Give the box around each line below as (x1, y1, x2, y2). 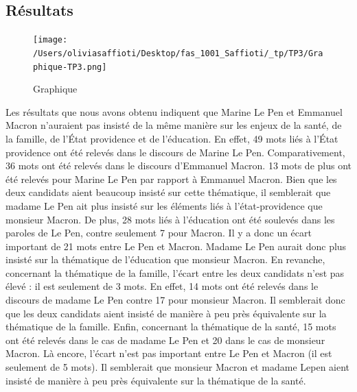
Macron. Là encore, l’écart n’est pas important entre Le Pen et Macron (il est (5, 346, 332, 360)
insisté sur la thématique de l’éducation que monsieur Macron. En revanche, (5, 252, 325, 267)
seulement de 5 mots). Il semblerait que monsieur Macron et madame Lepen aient (5, 360, 350, 374)
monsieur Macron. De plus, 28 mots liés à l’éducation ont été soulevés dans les (5, 212, 335, 226)
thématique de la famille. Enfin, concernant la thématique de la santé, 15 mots (5, 319, 336, 334)
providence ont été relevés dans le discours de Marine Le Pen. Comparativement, (5, 145, 345, 159)
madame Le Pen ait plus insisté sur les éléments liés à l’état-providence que (5, 198, 323, 212)
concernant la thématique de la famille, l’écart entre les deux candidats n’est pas (5, 265, 345, 280)
